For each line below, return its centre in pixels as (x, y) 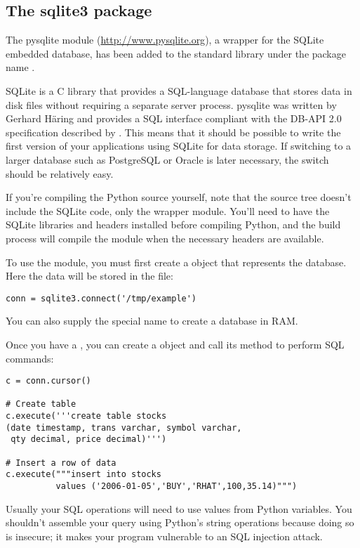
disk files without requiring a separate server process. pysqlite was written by (171, 104)
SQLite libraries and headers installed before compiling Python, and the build (173, 224)
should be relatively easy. (60, 173)
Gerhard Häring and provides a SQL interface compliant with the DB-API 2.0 (174, 118)
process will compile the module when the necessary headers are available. (165, 238)
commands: (30, 358)
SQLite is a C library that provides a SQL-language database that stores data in (179, 90)
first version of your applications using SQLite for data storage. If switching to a (179, 146)
